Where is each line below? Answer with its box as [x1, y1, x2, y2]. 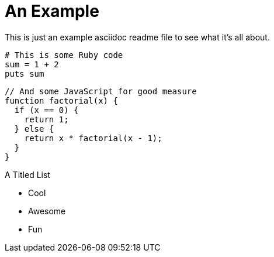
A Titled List [5, 169, 50, 180]
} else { [14, 124, 54, 133]
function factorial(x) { [5, 95, 118, 105]
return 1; [24, 114, 69, 124]
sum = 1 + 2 [5, 59, 59, 69]
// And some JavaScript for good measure [5, 86, 197, 96]
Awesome [28, 205, 66, 216]
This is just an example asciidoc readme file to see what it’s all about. [5, 32, 270, 42]
